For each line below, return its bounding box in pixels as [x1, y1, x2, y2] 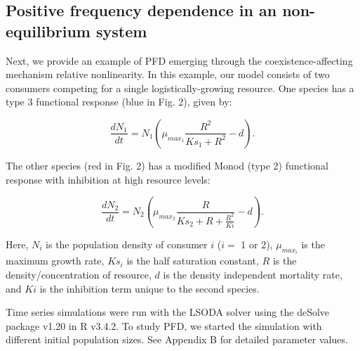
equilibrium [6, 20, 91, 42]
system [95, 20, 147, 42]
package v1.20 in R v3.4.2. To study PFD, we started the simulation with [6, 318, 322, 333]
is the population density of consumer [46, 236, 208, 251]
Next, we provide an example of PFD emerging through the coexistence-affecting [6, 53, 353, 68]
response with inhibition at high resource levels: [6, 172, 211, 186]
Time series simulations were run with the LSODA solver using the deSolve [6, 305, 330, 319]
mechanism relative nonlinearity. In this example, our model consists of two [6, 67, 330, 82]
